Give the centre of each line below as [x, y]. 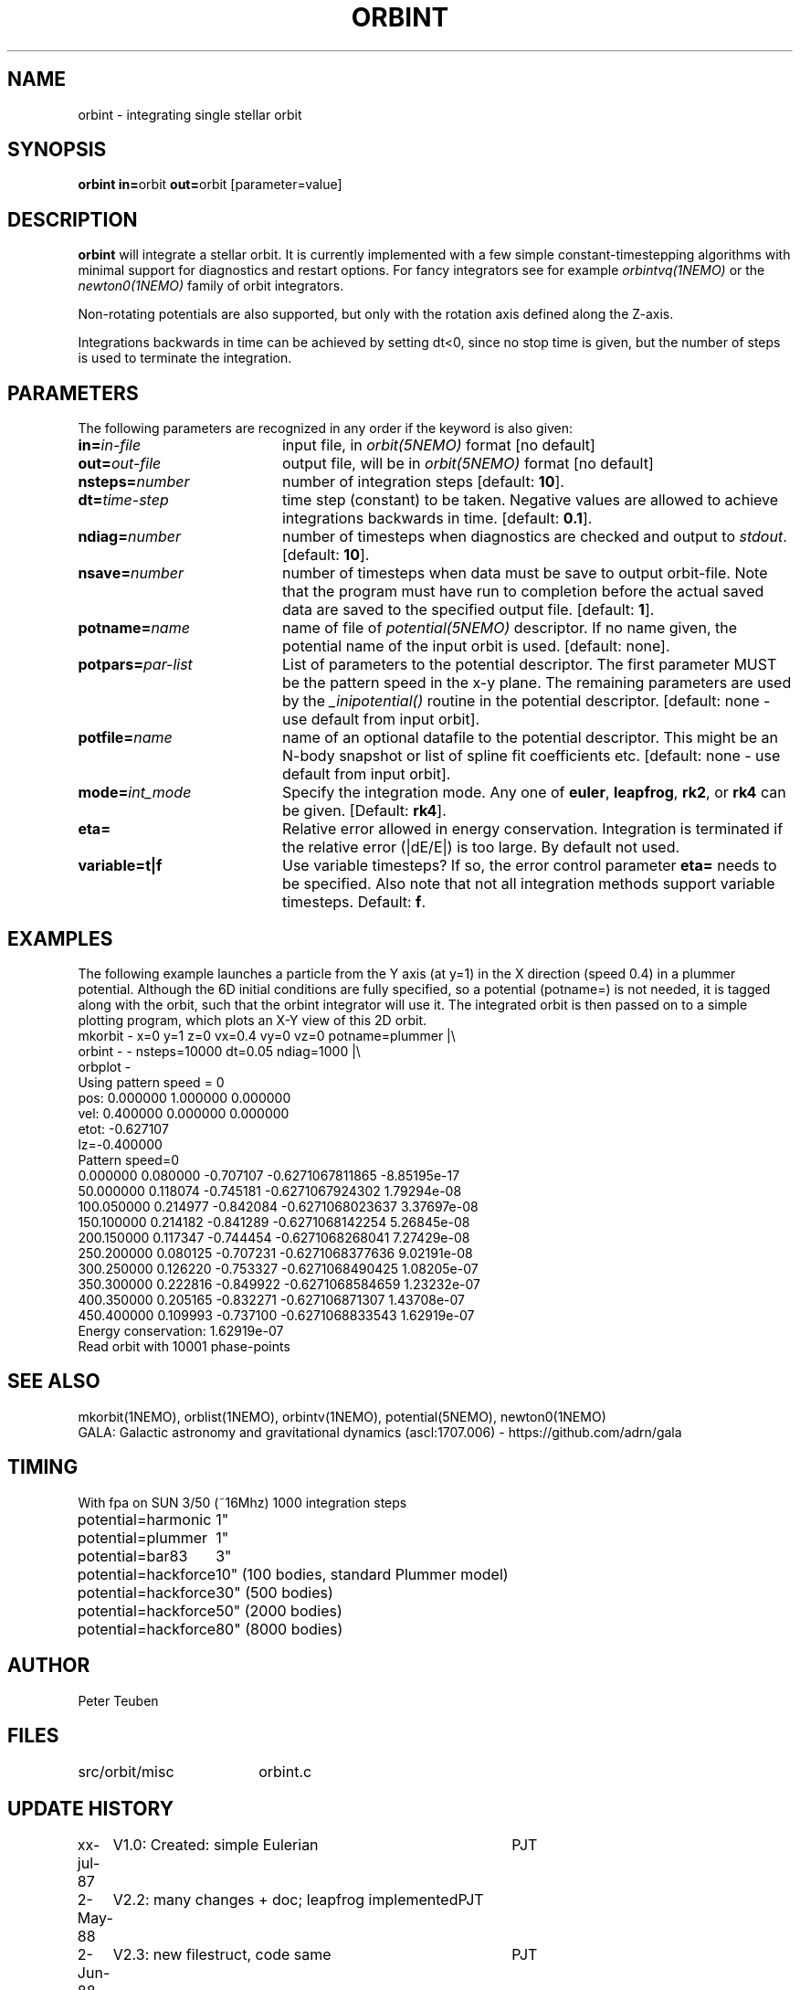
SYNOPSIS [57, 150]
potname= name [134, 628]
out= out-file [120, 464]
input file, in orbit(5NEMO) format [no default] [438, 445]
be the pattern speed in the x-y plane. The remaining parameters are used [537, 683]
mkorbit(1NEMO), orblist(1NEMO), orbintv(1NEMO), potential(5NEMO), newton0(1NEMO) [342, 1416]
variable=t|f [120, 866]
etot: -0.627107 [123, 1128]
